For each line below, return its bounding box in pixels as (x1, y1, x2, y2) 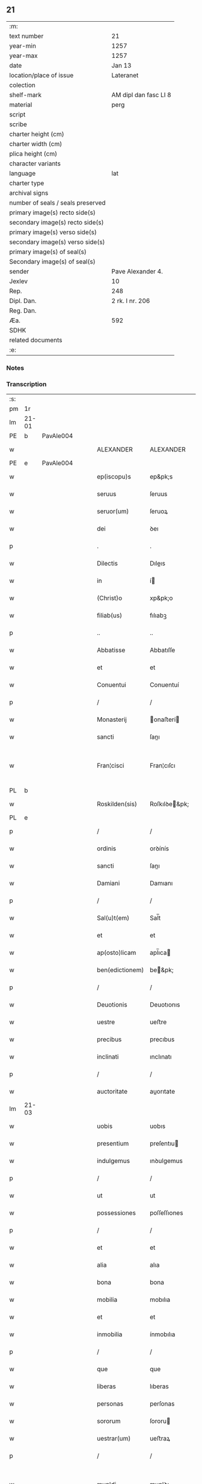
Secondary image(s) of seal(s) (9, 257, 96, 266)
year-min (9, 42, 36, 50)
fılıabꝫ (149, 611, 167, 620)
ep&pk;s (149, 473, 173, 481)
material (9, 100, 32, 109)
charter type (9, 179, 44, 187)
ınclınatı (149, 1052, 172, 1061)
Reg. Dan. (9, 306, 37, 314)
